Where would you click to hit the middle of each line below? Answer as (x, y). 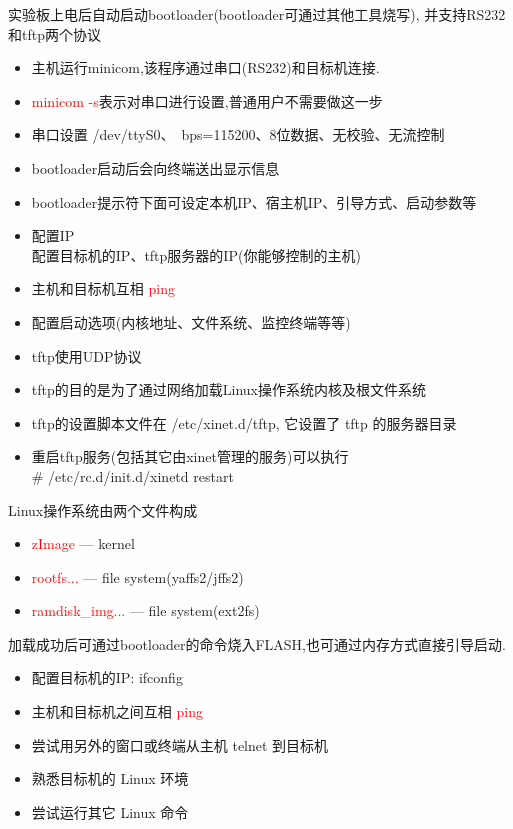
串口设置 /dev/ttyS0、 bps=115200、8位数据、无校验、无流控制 (238, 134)
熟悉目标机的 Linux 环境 (110, 778)
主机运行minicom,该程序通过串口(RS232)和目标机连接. (205, 67)
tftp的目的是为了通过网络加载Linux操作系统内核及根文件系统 (228, 389)
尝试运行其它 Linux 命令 (110, 811)
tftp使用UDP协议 (86, 355)
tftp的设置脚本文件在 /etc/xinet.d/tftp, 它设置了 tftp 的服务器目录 (244, 422)
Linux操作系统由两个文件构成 (103, 509)
